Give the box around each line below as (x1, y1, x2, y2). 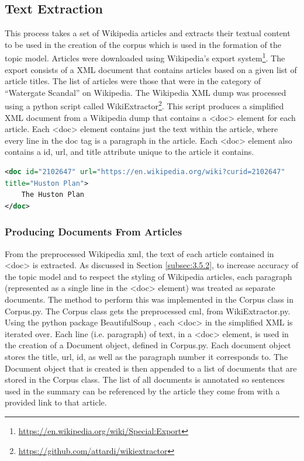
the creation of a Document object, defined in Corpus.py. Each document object (5, 339, 291, 351)
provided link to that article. (5, 396, 107, 408)
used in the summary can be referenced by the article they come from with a (5, 384, 280, 397)
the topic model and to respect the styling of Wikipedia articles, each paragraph (5, 270, 292, 282)
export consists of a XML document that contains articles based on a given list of (5, 63, 297, 75)
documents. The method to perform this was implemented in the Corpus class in (5, 293, 294, 306)
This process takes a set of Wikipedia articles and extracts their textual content (5, 27, 291, 39)
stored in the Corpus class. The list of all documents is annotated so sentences (5, 373, 285, 386)
